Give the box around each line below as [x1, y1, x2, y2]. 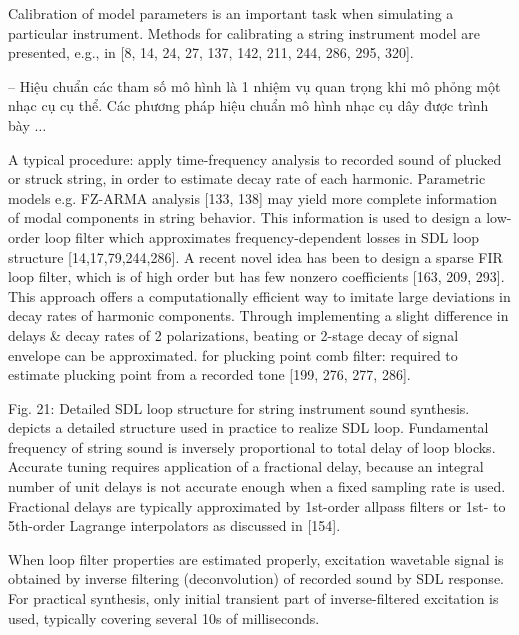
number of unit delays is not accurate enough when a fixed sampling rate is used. [8, 476, 506, 497]
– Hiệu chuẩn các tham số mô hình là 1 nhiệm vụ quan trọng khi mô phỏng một [8, 75, 501, 96]
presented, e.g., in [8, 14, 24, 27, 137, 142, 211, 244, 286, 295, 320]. [8, 42, 414, 63]
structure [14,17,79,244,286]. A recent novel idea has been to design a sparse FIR [8, 246, 503, 267]
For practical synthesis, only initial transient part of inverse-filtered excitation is [8, 588, 499, 609]
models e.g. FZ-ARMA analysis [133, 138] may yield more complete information [8, 187, 498, 208]
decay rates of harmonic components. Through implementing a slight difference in [8, 305, 509, 326]
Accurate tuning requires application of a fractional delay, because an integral [8, 456, 484, 477]
